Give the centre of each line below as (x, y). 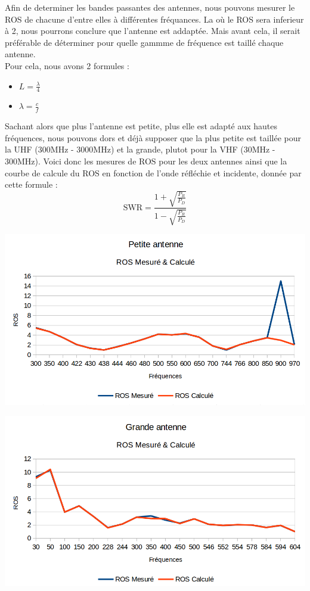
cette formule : (31, 184)
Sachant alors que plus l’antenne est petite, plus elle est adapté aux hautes (141, 126)
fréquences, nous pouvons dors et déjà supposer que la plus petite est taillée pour (153, 137)
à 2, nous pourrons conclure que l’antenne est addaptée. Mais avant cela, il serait (153, 31)
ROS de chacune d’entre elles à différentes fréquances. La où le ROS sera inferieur (154, 19)
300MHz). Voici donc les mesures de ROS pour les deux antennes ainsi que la (146, 161)
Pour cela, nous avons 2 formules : (67, 65)
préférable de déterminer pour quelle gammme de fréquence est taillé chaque (144, 42)
